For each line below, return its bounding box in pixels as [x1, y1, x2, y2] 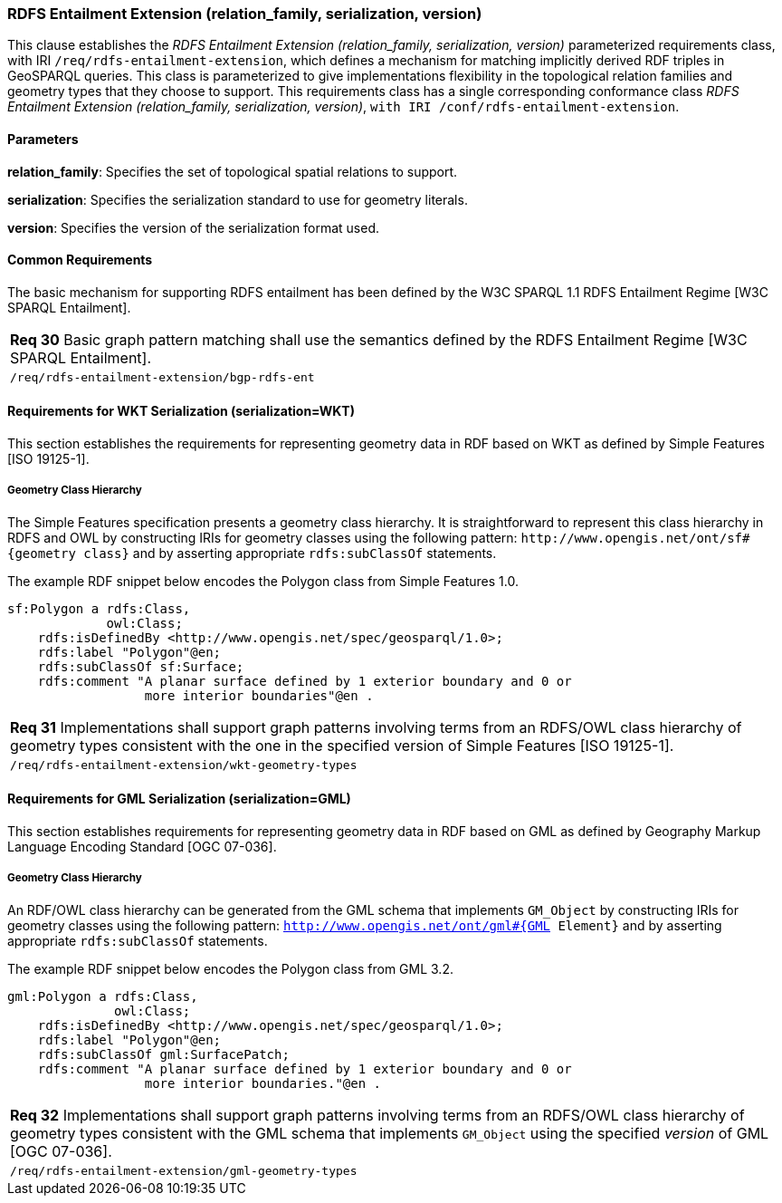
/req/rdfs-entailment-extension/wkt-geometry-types [10, 757, 358, 772]
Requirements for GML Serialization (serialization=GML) [7, 791, 351, 807]
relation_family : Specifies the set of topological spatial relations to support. [7, 163, 458, 179]
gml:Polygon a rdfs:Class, [7, 988, 198, 1004]
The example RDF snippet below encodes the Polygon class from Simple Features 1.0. [7, 573, 519, 589]
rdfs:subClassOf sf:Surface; [37, 659, 244, 674]
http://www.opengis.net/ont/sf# [520, 530, 750, 545]
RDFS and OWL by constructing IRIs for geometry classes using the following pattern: [7, 529, 518, 545]
